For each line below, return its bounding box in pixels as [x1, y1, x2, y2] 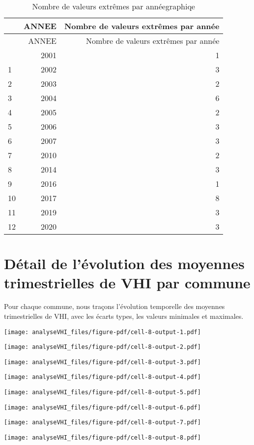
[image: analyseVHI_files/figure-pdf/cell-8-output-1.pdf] [4, 328, 201, 336]
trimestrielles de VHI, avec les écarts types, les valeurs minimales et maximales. [4, 310, 244, 321]
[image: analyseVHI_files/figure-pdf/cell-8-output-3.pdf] [4, 358, 201, 366]
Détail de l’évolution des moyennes [4, 253, 245, 274]
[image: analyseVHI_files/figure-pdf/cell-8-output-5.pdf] [4, 389, 201, 396]
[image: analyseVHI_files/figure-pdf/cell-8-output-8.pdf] [4, 434, 201, 442]
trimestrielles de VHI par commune [4, 273, 251, 293]
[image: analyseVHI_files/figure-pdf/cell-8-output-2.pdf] [4, 343, 201, 351]
